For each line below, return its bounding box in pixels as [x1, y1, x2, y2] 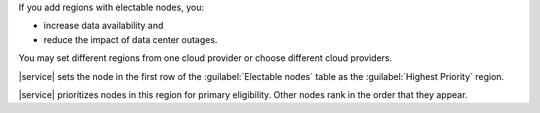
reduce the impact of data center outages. [43, 33, 218, 45]
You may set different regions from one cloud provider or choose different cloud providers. [18, 52, 393, 64]
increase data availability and [43, 20, 164, 32]
